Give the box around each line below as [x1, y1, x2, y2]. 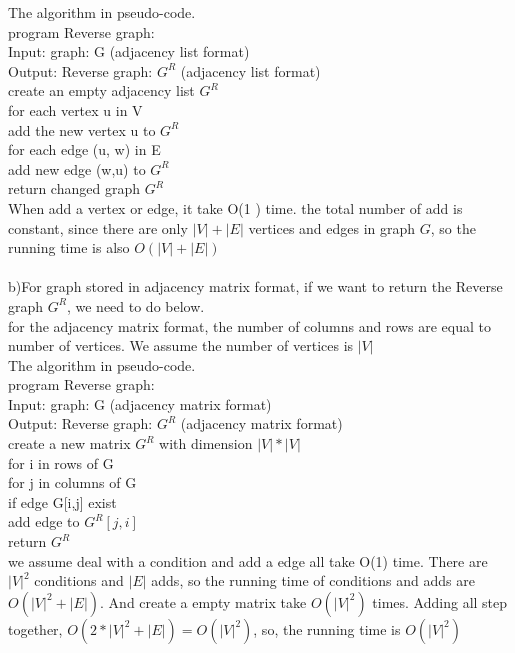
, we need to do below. [66, 295, 205, 316]
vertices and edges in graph [248, 217, 416, 238]
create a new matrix [8, 433, 131, 454]
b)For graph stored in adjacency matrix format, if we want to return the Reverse [8, 276, 503, 297]
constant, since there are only [8, 217, 188, 238]
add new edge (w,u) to [8, 158, 146, 179]
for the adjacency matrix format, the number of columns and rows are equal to [8, 315, 491, 336]
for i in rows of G [8, 452, 114, 473]
